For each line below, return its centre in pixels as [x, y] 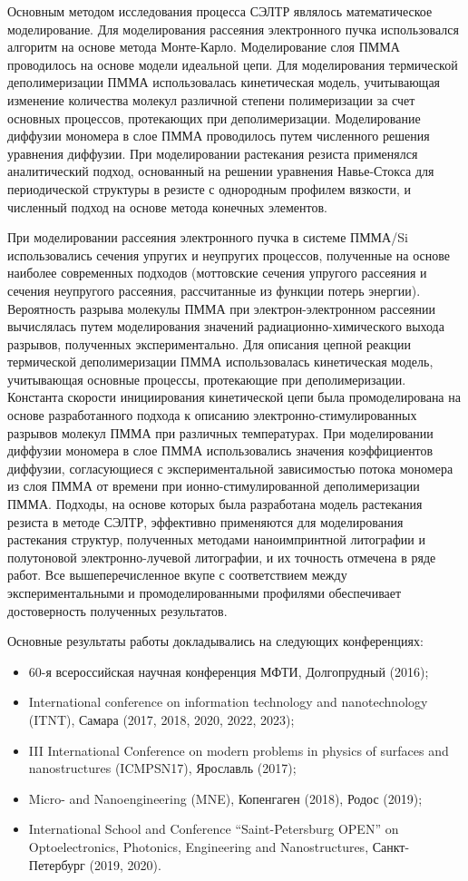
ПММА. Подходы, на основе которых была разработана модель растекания [215, 504]
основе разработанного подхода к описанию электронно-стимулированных [212, 415]
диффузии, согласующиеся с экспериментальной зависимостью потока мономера [230, 468]
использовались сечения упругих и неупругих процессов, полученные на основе [229, 255]
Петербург [57, 864]
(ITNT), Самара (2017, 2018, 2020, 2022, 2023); [161, 719]
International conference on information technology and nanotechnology [228, 702]
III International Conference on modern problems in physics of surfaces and [239, 750]
